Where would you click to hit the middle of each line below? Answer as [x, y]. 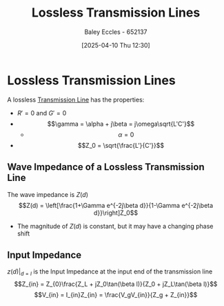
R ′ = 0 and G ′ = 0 [42, 113]
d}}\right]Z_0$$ [116, 213]
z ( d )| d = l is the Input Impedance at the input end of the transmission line [110, 272]
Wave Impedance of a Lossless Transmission [106, 167]
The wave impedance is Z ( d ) [48, 194]
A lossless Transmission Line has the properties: [76, 99]
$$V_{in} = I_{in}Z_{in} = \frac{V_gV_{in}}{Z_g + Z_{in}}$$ [116, 295]
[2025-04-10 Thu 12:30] [116, 45]
